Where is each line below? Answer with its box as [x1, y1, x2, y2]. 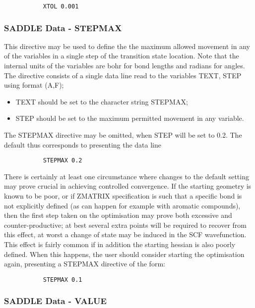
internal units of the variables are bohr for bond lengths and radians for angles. [4, 60, 245, 71]
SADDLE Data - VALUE [4, 295, 107, 307]
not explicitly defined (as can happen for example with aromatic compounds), [4, 200, 241, 210]
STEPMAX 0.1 [43, 276, 82, 283]
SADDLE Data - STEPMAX [4, 21, 122, 34]
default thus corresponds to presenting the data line [4, 139, 162, 150]
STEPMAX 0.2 [43, 157, 82, 164]
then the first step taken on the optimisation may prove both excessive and [4, 210, 232, 220]
